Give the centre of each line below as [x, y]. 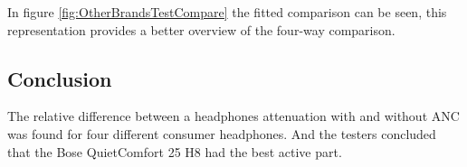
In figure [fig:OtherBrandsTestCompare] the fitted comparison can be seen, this [227, 12]
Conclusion [60, 78]
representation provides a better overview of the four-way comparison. [201, 29]
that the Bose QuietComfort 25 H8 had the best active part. [175, 151]
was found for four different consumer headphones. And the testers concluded [222, 133]
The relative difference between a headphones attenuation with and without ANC [233, 116]
